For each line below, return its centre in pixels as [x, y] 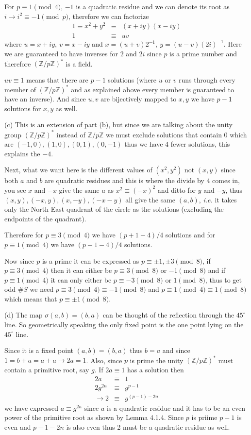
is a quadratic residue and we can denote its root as [153, 6]
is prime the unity [157, 360]
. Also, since [104, 360]
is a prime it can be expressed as [91, 260]
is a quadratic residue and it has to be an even [176, 408]
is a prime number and [203, 53]
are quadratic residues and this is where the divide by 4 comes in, [142, 180]
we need [42, 289]
